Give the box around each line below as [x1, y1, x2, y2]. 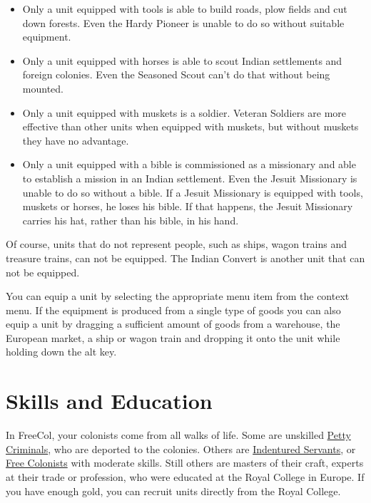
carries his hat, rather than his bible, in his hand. [22, 212, 239, 227]
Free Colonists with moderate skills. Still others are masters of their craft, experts [6, 455, 364, 470]
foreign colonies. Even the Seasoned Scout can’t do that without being [22, 67, 330, 82]
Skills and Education [6, 386, 213, 415]
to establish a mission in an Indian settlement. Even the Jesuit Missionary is [22, 170, 357, 185]
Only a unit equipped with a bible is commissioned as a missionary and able [22, 157, 356, 172]
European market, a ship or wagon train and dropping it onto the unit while [6, 330, 340, 345]
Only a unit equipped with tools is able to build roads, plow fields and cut [22, 1, 347, 16]
